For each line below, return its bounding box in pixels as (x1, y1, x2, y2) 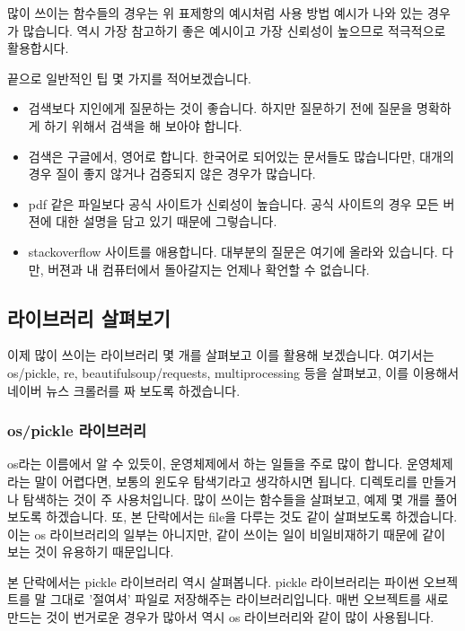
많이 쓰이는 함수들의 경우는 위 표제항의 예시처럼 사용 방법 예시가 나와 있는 (7, 4, 424, 22)
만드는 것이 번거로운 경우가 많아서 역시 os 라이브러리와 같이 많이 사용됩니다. (7, 608, 434, 627)
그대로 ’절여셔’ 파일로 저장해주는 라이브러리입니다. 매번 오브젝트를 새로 (49, 590, 449, 609)
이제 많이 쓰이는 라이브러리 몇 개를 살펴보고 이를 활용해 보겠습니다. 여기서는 (7, 346, 434, 364)
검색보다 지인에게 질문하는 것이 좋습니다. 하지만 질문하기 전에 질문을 (28, 99, 413, 118)
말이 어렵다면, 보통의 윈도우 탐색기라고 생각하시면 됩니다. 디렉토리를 (34, 471, 418, 490)
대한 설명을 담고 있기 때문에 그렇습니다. (56, 212, 277, 231)
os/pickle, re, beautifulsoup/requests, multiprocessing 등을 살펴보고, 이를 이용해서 (7, 363, 460, 381)
